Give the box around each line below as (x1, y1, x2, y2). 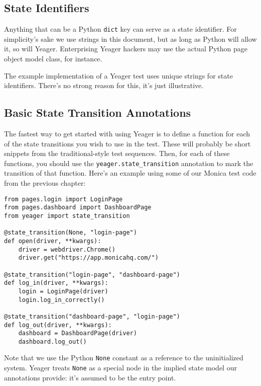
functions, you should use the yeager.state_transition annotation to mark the (4, 158, 253, 168)
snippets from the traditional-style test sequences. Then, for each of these (4, 148, 230, 159)
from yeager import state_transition (4, 212, 130, 219)
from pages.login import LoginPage (4, 195, 123, 203)
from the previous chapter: (4, 178, 86, 188)
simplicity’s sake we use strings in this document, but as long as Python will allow (4, 33, 257, 44)
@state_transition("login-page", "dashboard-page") (4, 271, 180, 278)
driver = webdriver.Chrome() (18, 246, 115, 253)
